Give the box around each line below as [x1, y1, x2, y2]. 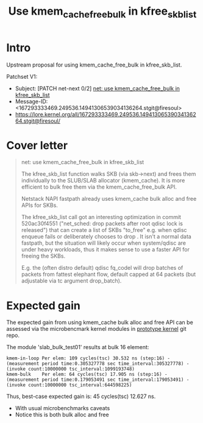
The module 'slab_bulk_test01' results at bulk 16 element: [6, 344, 149, 351]
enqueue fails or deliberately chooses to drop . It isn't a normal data [21, 233, 192, 240]
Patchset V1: [6, 73, 38, 80]
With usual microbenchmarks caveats [15, 405, 110, 412]
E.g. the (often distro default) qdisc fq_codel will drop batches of [21, 264, 183, 272]
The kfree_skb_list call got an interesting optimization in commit [21, 214, 182, 221]
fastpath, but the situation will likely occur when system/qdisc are [21, 239, 187, 247]
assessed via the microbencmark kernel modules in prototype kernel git [6, 325, 187, 333]
